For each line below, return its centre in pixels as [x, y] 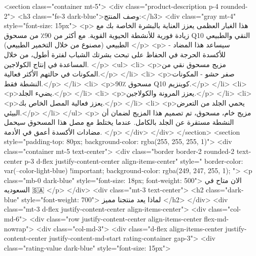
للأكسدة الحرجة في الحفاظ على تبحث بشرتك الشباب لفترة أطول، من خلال [115, 54]
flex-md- [216, 219]
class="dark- [225, 190]
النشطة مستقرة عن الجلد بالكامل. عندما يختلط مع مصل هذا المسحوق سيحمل [119, 122]
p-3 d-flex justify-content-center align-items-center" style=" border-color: [134, 161]
